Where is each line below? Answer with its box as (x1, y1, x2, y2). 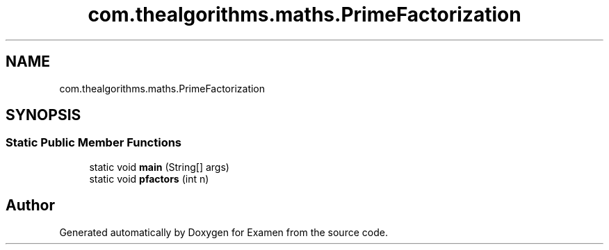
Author (6, 197, 55, 215)
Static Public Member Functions (6, 135, 182, 150)
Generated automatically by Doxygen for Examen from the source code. (59, 226, 388, 238)
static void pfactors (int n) (89, 172, 209, 185)
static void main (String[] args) (89, 160, 229, 173)
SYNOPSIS (6, 106, 81, 124)
